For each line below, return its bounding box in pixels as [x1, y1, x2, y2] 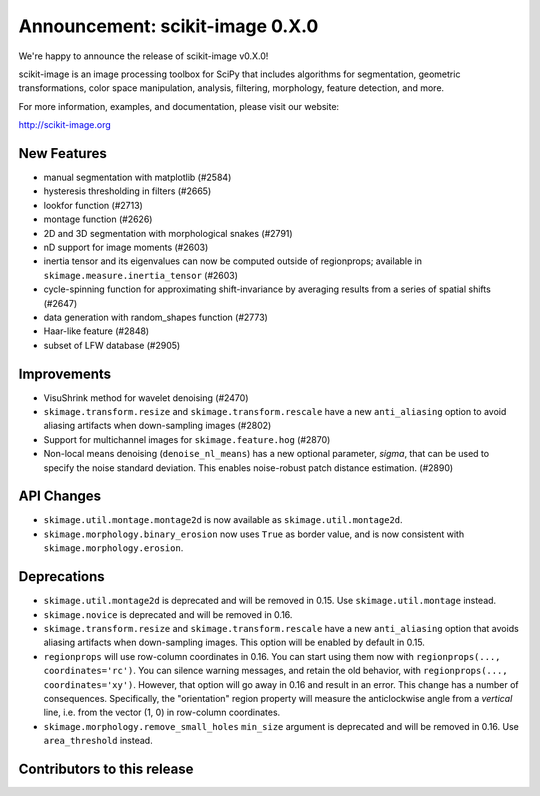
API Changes [18, 488, 102, 505]
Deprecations [18, 568, 105, 585]
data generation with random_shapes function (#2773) [43, 311, 269, 323]
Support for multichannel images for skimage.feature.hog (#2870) [43, 433, 331, 445]
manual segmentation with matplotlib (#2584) [43, 171, 232, 184]
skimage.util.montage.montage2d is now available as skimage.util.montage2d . [43, 514, 404, 526]
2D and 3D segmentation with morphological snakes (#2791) [43, 227, 294, 239]
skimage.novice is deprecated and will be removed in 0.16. [43, 608, 293, 620]
